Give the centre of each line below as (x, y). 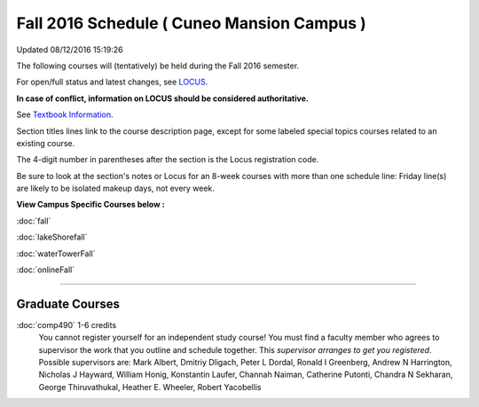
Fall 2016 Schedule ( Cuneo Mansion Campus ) (192, 23)
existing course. (46, 143)
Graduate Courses (68, 304)
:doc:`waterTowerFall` (56, 254)
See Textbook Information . (65, 114)
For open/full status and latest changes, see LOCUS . (112, 82)
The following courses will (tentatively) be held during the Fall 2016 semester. (158, 66)
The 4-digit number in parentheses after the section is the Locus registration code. (168, 160)
